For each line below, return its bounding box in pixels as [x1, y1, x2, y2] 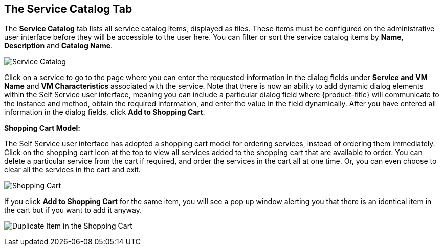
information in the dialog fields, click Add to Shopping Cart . [4, 108, 205, 117]
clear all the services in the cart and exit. [4, 165, 141, 174]
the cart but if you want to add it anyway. [4, 206, 142, 215]
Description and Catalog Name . [4, 41, 113, 51]
